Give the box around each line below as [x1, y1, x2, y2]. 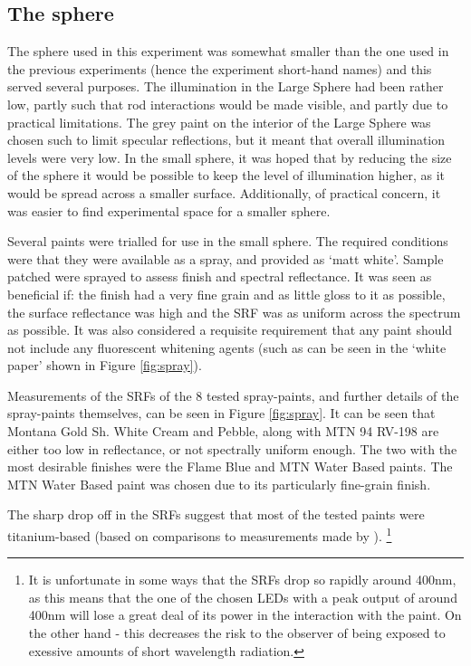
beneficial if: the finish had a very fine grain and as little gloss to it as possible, [7, 284, 446, 303]
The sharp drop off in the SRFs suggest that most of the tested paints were [7, 505, 425, 524]
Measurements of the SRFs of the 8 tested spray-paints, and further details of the [7, 385, 459, 404]
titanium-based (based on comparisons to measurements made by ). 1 [7, 524, 392, 545]
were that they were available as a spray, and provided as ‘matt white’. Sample [7, 249, 444, 268]
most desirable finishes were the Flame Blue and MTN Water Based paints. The [7, 457, 453, 476]
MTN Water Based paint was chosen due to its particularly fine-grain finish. [7, 474, 431, 493]
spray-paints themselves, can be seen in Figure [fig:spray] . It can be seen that [7, 404, 436, 423]
